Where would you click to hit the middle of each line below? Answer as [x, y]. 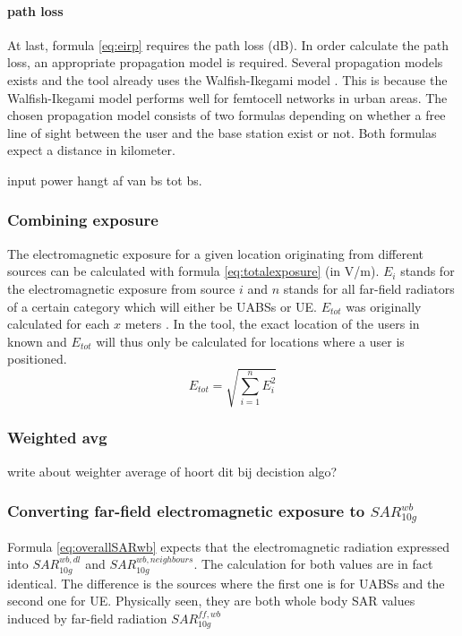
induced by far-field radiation [87, 618]
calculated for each [59, 324]
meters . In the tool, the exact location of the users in [272, 324]
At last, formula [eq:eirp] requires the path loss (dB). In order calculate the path [228, 44]
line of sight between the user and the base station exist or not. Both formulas [222, 132]
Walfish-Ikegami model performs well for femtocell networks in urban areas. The [227, 97]
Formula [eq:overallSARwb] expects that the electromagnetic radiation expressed [228, 546]
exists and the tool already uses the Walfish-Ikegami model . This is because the [227, 79]
